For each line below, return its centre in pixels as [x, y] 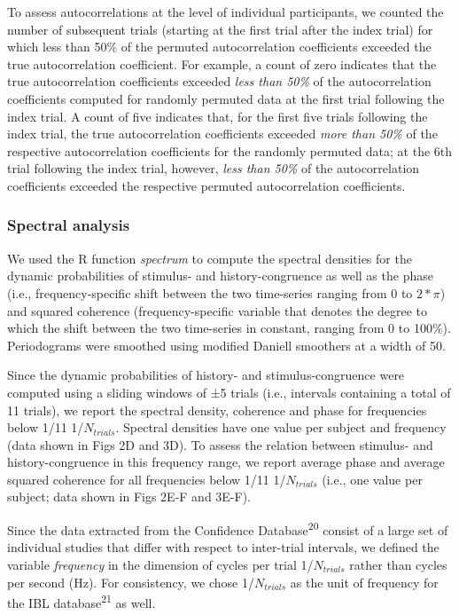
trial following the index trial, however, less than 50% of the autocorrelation [214, 168]
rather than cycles [398, 564]
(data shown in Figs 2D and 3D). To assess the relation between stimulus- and [220, 444]
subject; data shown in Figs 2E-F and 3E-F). [129, 497]
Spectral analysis [69, 225]
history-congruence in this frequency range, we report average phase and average [226, 462]
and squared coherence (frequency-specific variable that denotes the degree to [218, 310]
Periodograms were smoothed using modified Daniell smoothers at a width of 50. [226, 345]
